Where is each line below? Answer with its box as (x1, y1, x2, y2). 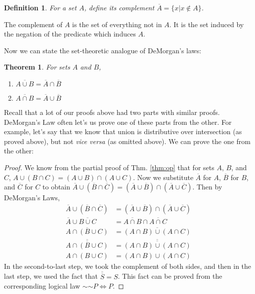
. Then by (192, 182, 222, 192)
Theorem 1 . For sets (4, 62, 70, 72)
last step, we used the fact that (4, 271, 98, 281)
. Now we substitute (133, 172, 194, 182)
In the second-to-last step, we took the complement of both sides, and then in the (4, 260, 252, 271)
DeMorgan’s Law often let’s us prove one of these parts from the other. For (4, 116, 232, 127)
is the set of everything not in (72, 19, 162, 29)
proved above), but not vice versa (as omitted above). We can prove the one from (4, 136, 251, 146)
